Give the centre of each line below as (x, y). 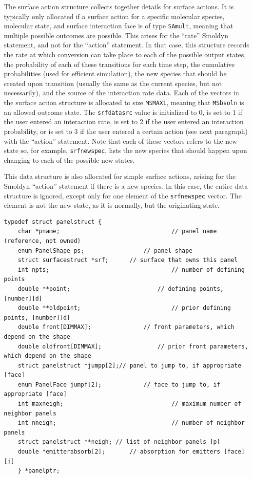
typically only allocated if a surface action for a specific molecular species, (114, 16)
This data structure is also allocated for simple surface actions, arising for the (120, 176)
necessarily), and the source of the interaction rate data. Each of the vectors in (122, 93)
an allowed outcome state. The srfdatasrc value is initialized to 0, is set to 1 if (123, 112)
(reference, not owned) (42, 241)
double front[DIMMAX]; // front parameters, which (126, 327)
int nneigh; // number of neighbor (131, 423)
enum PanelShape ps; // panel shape (105, 250)
